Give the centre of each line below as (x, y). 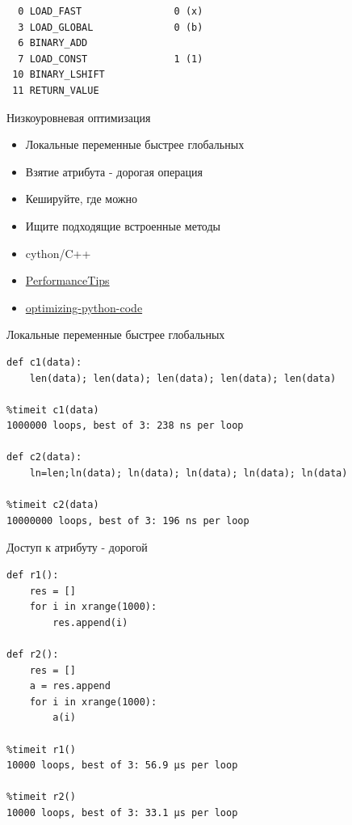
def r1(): (33, 575)
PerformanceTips (67, 280)
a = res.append (70, 686)
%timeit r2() (41, 797)
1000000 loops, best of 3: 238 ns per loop (125, 426)
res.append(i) (90, 622)
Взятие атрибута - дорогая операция (114, 171)
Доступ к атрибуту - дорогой (77, 547)
